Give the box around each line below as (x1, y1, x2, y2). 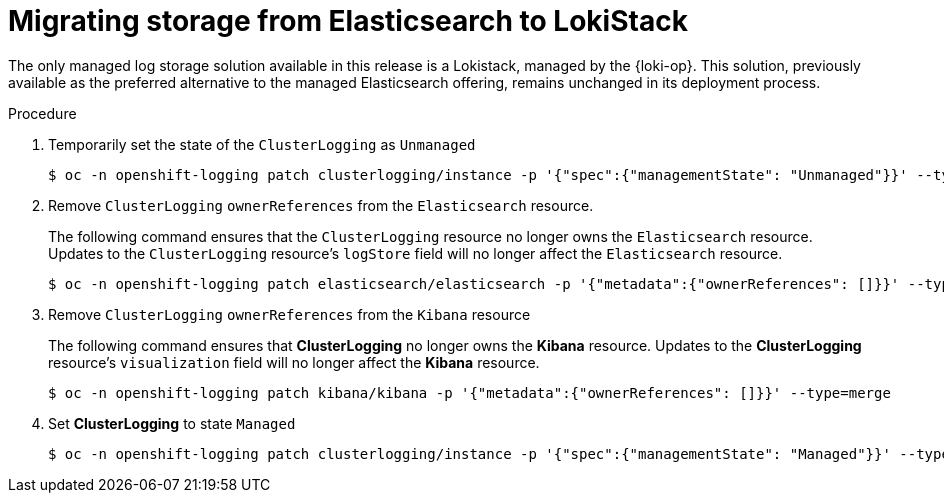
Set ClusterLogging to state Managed (48, 414, 296, 432)
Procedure (8, 104, 77, 122)
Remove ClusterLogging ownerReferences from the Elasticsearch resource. (48, 196, 594, 214)
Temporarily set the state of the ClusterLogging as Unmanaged (48, 135, 476, 153)
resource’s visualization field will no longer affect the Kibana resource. (48, 353, 540, 371)
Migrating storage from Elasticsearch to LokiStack (8, 4, 688, 38)
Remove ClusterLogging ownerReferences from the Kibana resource (48, 305, 531, 323)
